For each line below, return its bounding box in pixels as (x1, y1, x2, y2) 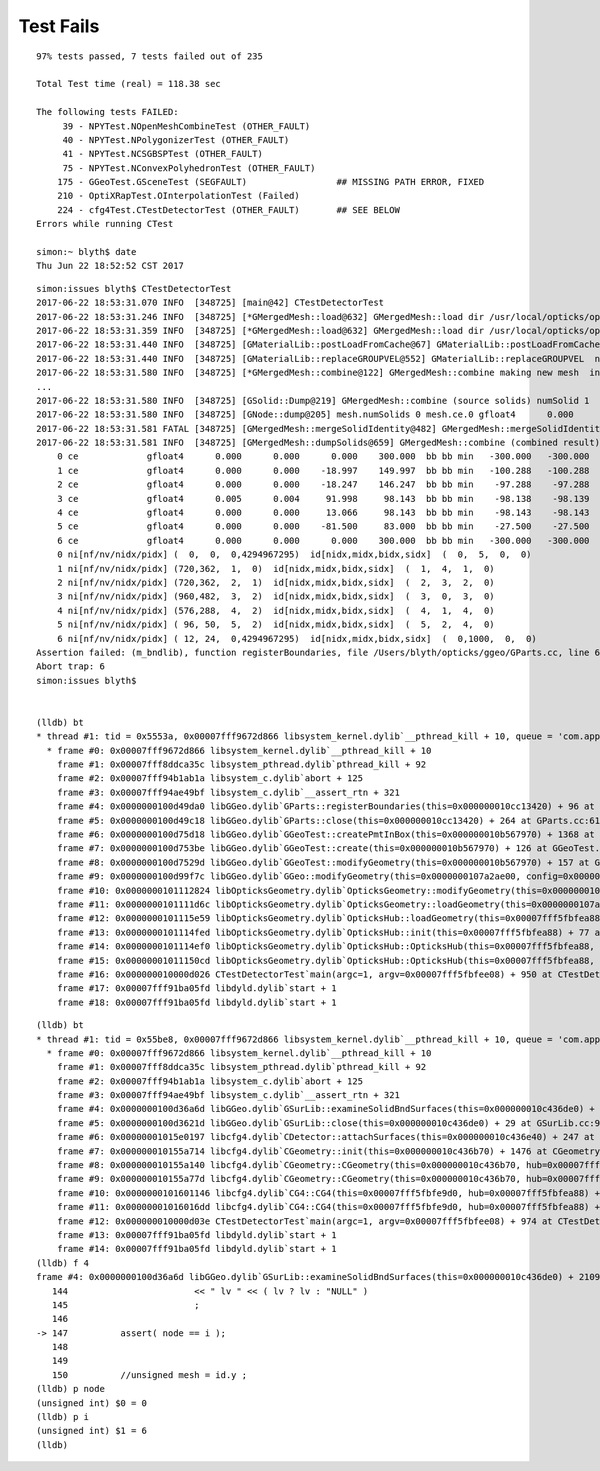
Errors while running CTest (36, 218, 174, 230)
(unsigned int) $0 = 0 (36, 1397, 148, 1409)
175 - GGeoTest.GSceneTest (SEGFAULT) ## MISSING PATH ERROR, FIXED (56, 176, 485, 188)
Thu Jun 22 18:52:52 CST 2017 (36, 260, 185, 272)
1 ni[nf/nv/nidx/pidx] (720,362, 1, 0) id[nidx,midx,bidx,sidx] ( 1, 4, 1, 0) (56, 563, 495, 574)
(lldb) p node (36, 1383, 105, 1395)
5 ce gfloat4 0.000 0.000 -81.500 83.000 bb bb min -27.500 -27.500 (56, 521, 590, 532)
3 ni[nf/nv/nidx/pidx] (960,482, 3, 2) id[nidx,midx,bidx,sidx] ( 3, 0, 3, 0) (56, 591, 495, 602)
